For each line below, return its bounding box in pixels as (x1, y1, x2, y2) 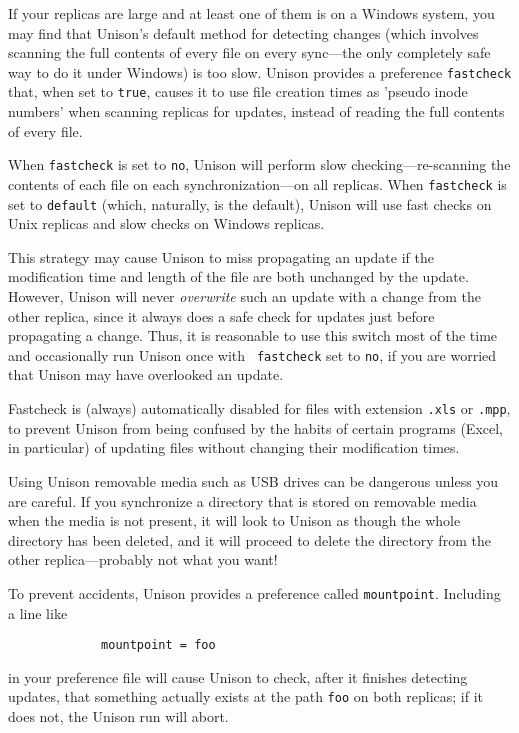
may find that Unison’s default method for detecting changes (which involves (8, 22, 479, 43)
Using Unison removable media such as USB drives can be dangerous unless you (8, 470, 499, 491)
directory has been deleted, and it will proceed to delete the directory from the (8, 529, 491, 550)
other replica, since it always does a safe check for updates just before (8, 305, 435, 326)
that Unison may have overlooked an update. (8, 364, 284, 385)
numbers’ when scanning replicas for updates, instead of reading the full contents (8, 101, 505, 122)
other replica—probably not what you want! (8, 549, 278, 570)
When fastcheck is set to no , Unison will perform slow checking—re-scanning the (8, 154, 511, 175)
